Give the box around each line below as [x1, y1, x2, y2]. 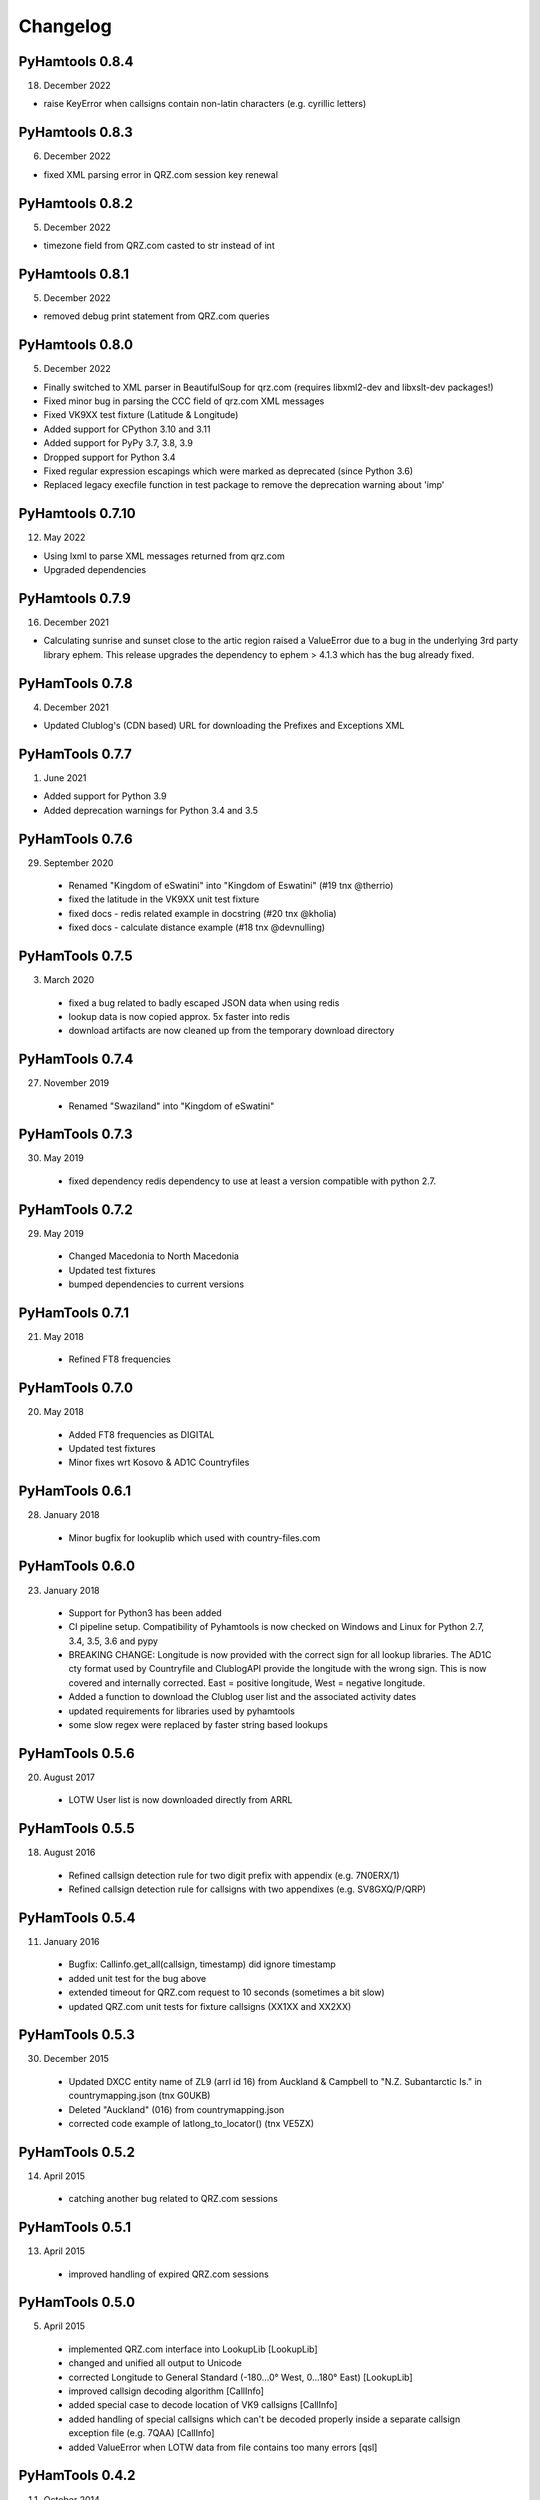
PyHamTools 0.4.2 [18, 2467, 136, 2484]
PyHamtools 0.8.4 [18, 53, 134, 70]
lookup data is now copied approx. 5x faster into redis [68, 1010, 290, 1022]
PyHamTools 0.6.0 [18, 1558, 135, 1575]
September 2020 [43, 856, 114, 869]
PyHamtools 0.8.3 [18, 124, 134, 141]
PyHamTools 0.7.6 [18, 830, 134, 847]
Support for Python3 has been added [68, 1606, 222, 1619]
